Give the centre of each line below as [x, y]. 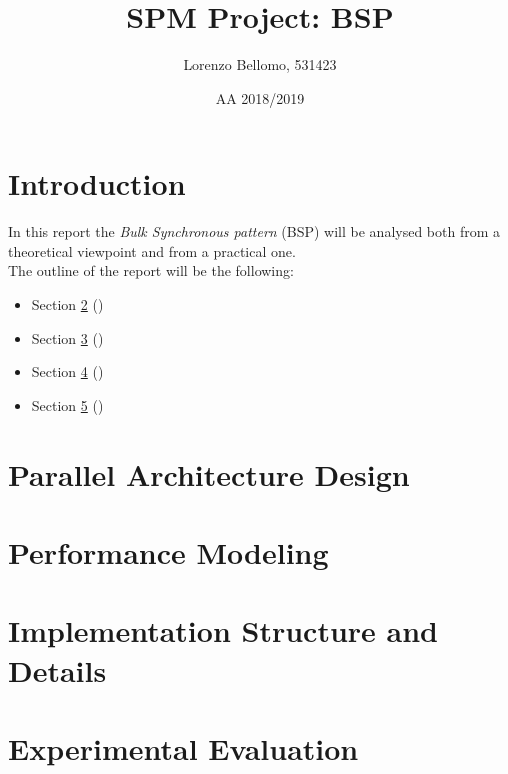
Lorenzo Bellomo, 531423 [260, 64]
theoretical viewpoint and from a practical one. [152, 250]
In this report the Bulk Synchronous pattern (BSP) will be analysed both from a [254, 231]
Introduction [97, 183]
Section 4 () [67, 371]
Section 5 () [67, 404]
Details [57, 669]
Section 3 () [67, 337]
